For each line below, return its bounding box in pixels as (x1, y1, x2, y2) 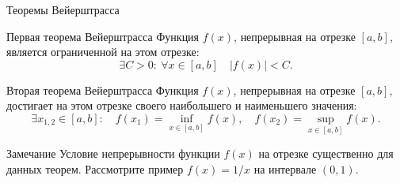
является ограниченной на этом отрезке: (6, 43, 200, 60)
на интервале (253, 160, 317, 177)
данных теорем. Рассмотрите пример (6, 160, 184, 177)
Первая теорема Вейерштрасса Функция (6, 28, 200, 44)
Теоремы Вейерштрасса (6, 2, 120, 17)
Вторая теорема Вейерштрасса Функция (6, 81, 199, 98)
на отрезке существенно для (258, 145, 394, 162)
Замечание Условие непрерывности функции (6, 145, 220, 162)
